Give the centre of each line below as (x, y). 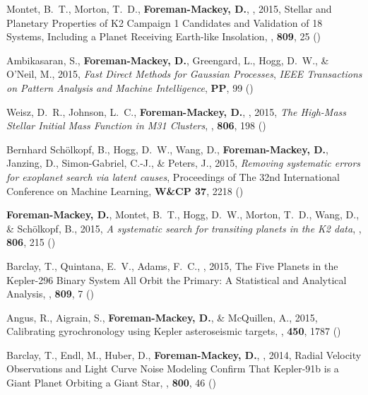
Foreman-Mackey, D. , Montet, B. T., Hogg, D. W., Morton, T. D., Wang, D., (183, 214)
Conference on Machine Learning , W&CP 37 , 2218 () (125, 190)
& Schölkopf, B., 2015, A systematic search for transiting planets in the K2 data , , (184, 228)
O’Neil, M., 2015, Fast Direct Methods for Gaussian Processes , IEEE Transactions (184, 74)
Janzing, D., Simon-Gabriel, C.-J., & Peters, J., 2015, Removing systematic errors (184, 163)
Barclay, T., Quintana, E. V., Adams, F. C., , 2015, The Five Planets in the (172, 265)
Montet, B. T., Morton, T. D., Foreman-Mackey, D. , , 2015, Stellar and (169, 8)
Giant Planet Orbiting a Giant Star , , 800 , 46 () (111, 383)
